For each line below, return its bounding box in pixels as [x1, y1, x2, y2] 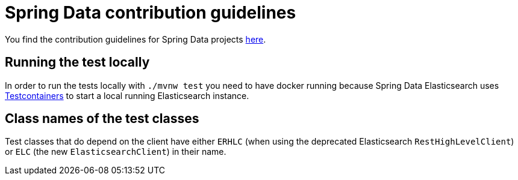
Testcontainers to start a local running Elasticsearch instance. [5, 90, 249, 101]
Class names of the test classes [5, 111, 199, 127]
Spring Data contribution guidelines [5, 2, 296, 23]
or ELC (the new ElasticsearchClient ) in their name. [5, 146, 226, 157]
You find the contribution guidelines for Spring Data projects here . [5, 34, 266, 44]
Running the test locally [5, 55, 150, 70]
